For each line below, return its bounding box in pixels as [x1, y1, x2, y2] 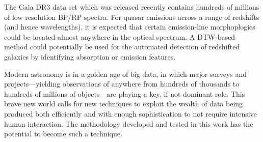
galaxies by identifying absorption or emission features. [4, 51, 176, 62]
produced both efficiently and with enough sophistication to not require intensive [4, 108, 257, 119]
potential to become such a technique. [4, 128, 122, 139]
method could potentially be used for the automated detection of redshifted [4, 41, 240, 52]
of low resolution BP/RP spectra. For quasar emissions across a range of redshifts [4, 11, 259, 22]
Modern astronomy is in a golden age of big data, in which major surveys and [4, 68, 247, 79]
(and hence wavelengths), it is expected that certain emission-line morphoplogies [4, 21, 255, 32]
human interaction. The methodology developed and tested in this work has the [4, 118, 253, 129]
